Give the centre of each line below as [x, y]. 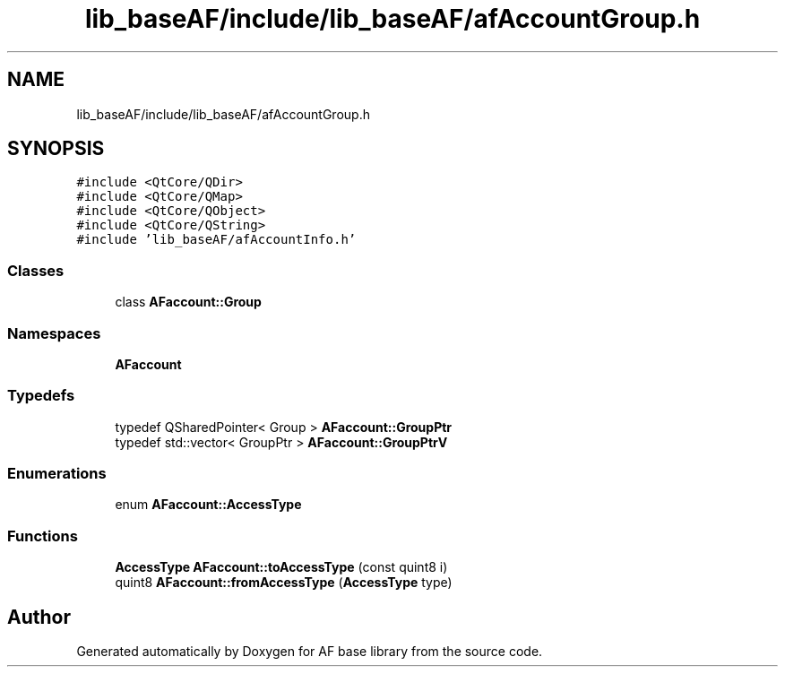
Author [39, 617]
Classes [36, 270]
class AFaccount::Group [188, 302]
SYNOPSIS [56, 149]
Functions [43, 536]
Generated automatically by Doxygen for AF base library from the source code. [310, 652]
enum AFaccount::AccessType [208, 505]
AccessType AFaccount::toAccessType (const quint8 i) [281, 567]
